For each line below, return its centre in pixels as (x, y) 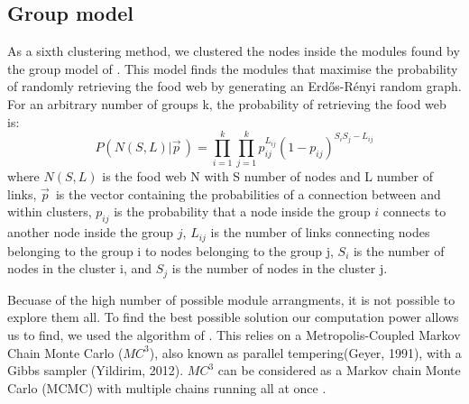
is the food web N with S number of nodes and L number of (268, 176)
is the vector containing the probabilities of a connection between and (248, 193)
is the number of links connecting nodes (320, 232)
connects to (414, 211)
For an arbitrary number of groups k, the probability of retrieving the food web (227, 103)
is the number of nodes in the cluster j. (280, 268)
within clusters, (50, 211)
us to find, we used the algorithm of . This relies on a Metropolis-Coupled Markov (234, 334)
